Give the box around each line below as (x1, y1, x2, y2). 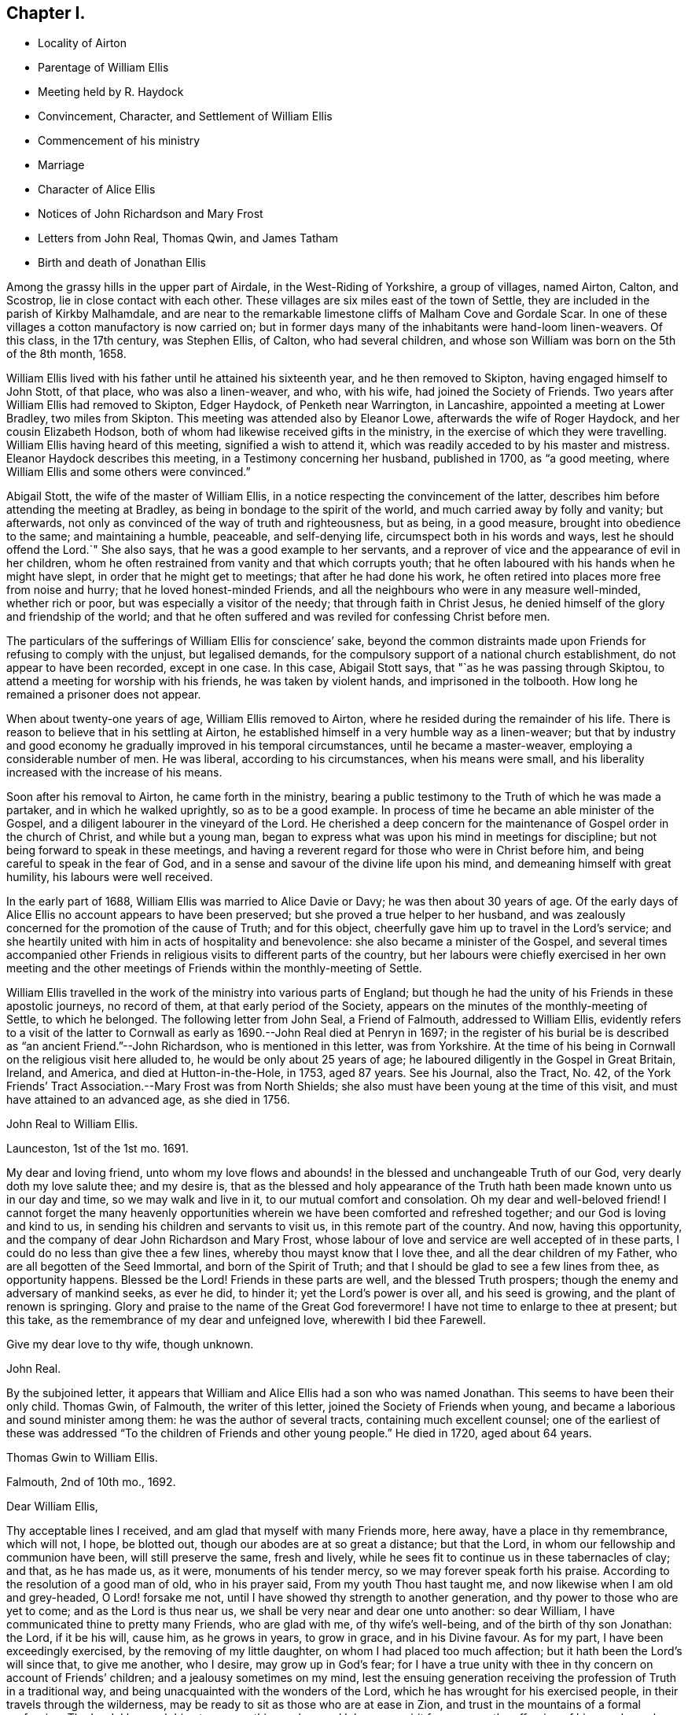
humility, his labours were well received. (6, 870, 213, 884)
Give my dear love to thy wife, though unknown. (6, 1337, 254, 1352)
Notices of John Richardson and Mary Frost (38, 207, 263, 221)
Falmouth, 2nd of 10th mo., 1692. (6, 1475, 176, 1489)
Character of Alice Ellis (38, 183, 156, 197)
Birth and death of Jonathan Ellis (38, 256, 206, 270)
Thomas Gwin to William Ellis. (6, 1451, 158, 1465)
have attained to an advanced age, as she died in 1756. (6, 1093, 290, 1107)
